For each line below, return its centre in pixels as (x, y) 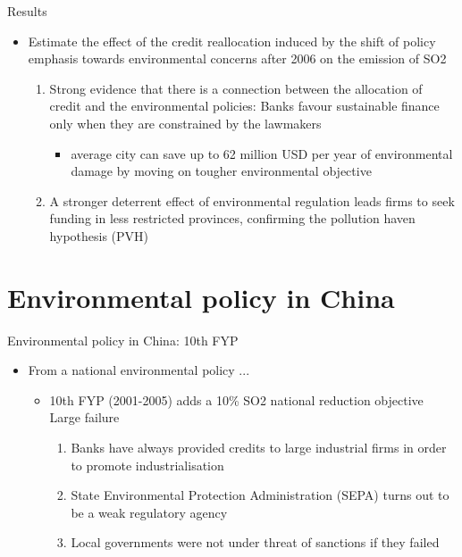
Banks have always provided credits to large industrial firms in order (259, 448)
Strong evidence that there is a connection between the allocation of (236, 88)
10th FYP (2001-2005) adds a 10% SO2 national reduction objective (236, 399)
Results (27, 11)
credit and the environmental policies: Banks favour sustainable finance (244, 106)
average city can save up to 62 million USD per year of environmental (262, 153)
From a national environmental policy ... (139, 370)
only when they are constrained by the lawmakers (185, 123)
